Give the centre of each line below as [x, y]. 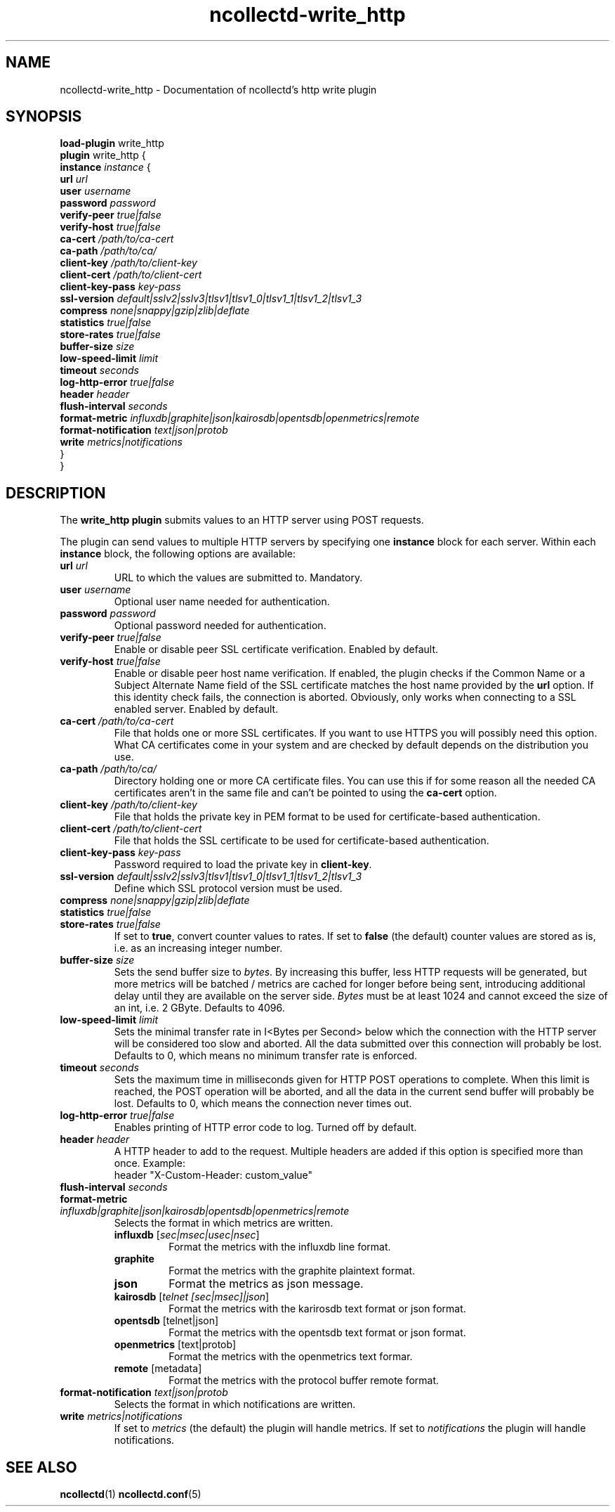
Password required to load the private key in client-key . [243, 865]
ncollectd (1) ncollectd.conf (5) [131, 1494]
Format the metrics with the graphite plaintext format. [292, 1271]
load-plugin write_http [112, 143]
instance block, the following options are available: [178, 554]
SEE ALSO [41, 1467]
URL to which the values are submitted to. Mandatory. [238, 578]
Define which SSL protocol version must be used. [228, 889]
